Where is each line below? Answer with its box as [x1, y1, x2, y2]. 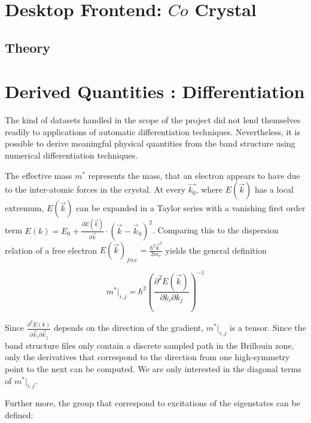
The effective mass [5, 169, 72, 181]
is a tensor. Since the [230, 321, 306, 334]
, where [196, 183, 223, 196]
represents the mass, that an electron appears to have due [88, 169, 300, 181]
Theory [5, 38, 51, 56]
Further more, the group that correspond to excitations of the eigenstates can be [5, 397, 300, 409]
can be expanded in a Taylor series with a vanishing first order [76, 202, 306, 214]
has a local [254, 183, 294, 196]
